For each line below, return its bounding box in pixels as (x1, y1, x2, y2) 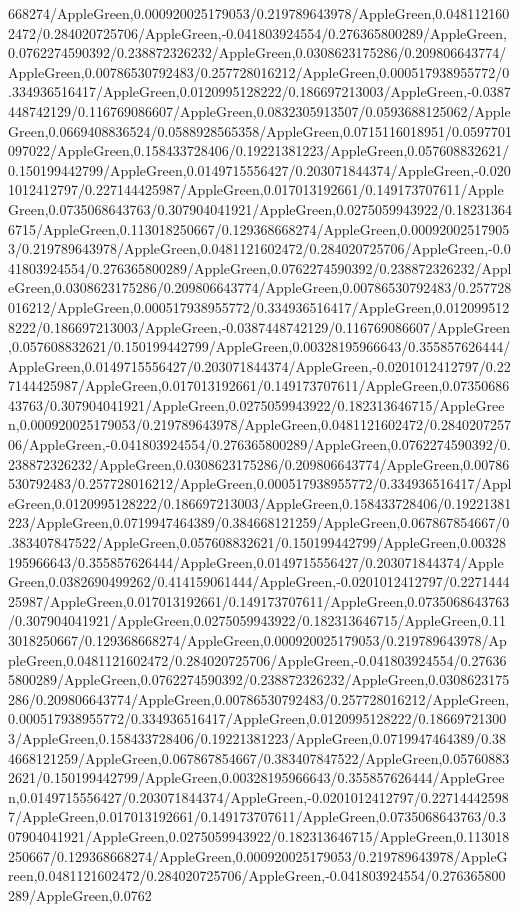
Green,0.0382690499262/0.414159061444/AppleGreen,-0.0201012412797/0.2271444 (8, 571, 510, 592)
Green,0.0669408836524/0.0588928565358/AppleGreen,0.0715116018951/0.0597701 (8, 120, 512, 141)
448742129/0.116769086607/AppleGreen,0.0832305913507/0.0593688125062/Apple (8, 100, 511, 121)
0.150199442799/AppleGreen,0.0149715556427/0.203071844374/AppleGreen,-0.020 (8, 159, 511, 180)
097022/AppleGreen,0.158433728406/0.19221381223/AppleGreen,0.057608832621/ (8, 140, 510, 161)
